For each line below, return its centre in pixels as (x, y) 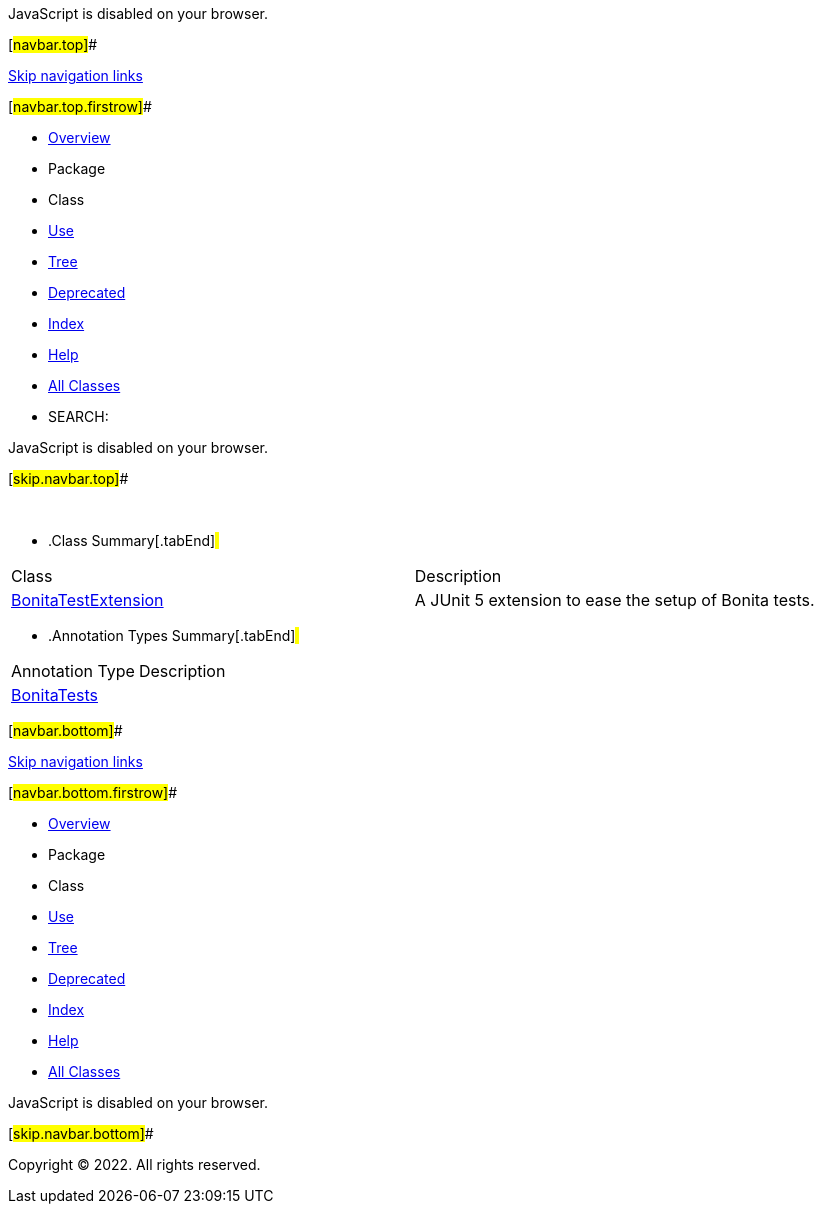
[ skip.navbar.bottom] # (81, 1133)
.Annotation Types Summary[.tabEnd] (172, 635)
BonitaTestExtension (87, 600)
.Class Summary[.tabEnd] (132, 540)
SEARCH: (78, 416)
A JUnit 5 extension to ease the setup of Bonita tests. (614, 600)
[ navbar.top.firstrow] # (80, 106)
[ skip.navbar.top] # (68, 478)
